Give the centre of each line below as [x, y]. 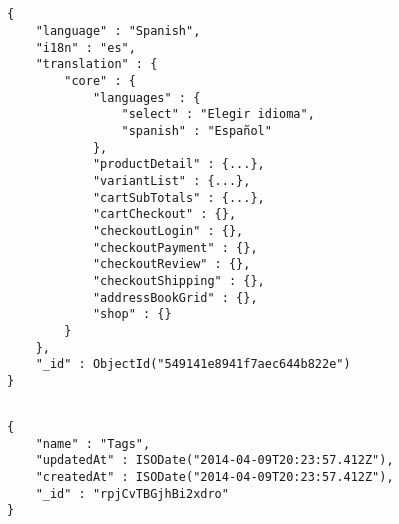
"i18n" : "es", [85, 47]
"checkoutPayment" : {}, [175, 247]
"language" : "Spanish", [118, 31]
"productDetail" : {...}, [178, 164]
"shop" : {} [132, 314]
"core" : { [100, 81]
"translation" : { [96, 64]
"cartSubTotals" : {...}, [178, 197]
